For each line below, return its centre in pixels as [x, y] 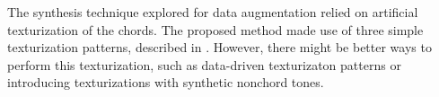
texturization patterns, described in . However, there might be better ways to [219, 47]
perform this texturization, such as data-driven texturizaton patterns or [204, 64]
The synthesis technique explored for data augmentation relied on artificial [213, 12]
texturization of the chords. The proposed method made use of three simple [215, 29]
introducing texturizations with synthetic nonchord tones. [166, 82]
